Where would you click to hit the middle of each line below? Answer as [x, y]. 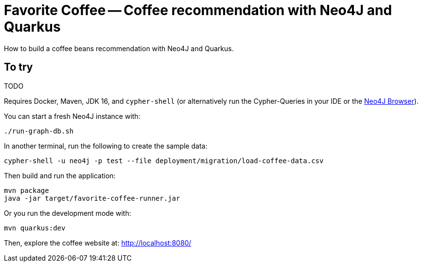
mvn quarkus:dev [35, 228]
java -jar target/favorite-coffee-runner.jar [92, 198]
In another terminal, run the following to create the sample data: [106, 146]
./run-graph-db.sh [39, 131]
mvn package [26, 190]
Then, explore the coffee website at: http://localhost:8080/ [98, 243]
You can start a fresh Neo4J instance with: [72, 116]
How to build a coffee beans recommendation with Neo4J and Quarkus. [119, 48]
